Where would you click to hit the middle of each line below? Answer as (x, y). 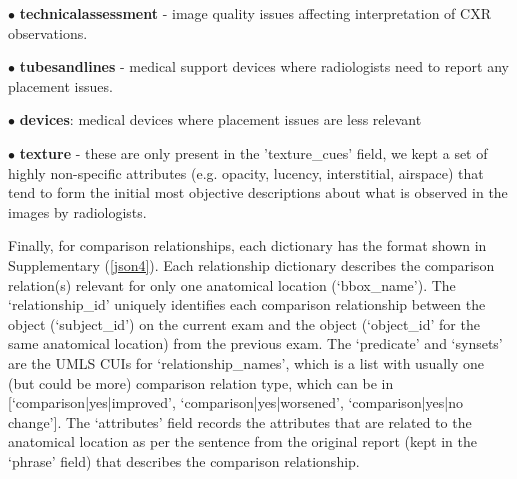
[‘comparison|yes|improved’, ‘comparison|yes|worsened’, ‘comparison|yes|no (235, 402)
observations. (48, 32)
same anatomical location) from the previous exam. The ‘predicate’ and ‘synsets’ (255, 343)
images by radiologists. (77, 211)
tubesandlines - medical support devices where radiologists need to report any (264, 66)
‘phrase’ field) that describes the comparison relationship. (184, 460)
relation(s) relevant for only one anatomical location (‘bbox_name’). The (232, 284)
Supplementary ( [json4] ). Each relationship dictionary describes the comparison (251, 264)
